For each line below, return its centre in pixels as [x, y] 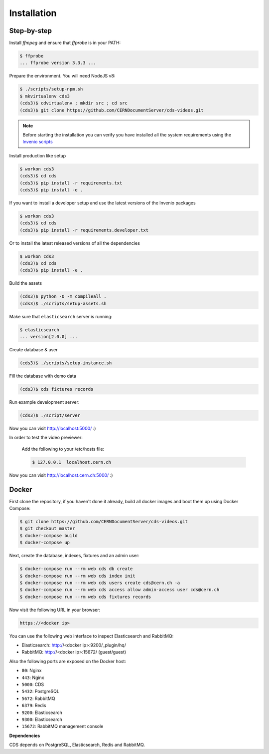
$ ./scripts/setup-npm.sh [51, 89]
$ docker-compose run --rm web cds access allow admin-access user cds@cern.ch [120, 590]
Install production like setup [38, 155]
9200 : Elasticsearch [42, 713]
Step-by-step [31, 31]
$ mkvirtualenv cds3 [45, 96]
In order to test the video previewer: [46, 438]
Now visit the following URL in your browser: [55, 610]
